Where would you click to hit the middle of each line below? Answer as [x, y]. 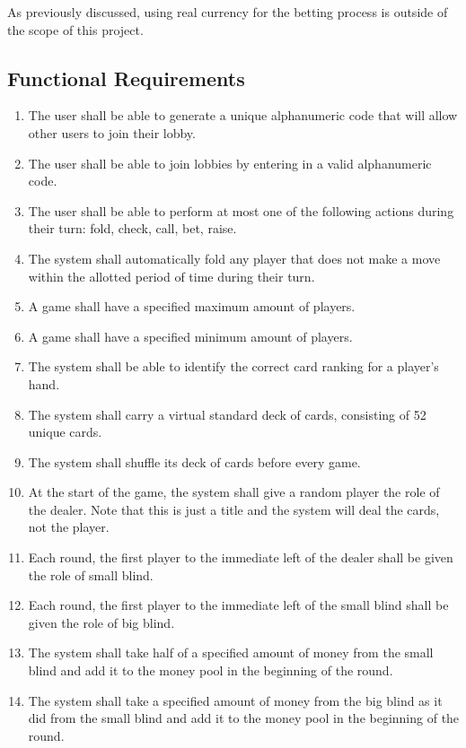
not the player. [69, 527]
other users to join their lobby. [112, 132]
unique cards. [65, 432]
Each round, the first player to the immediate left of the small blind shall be [238, 605]
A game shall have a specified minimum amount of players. [190, 336]
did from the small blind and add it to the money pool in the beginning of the [244, 718]
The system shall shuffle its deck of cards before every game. [194, 461]
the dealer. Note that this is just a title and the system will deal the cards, [234, 509]
